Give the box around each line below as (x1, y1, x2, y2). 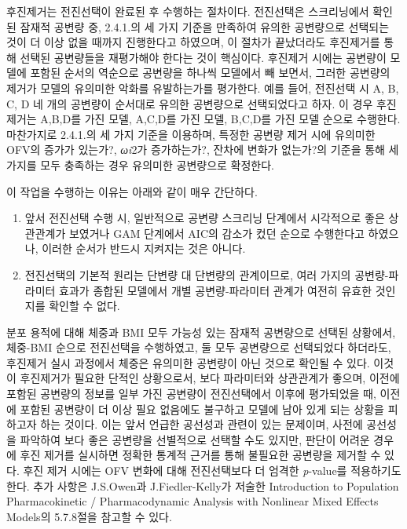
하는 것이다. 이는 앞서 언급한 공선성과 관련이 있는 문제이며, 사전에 (40, 416, 363, 432)
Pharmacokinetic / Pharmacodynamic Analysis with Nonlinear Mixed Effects (6, 493, 379, 509)
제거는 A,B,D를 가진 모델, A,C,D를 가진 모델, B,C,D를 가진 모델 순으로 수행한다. (6, 111, 401, 127)
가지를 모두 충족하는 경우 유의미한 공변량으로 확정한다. (6, 156, 274, 173)
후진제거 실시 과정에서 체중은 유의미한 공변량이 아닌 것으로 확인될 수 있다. (6, 354, 370, 370)
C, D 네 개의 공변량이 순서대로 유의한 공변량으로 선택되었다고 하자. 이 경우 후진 (6, 95, 397, 111)
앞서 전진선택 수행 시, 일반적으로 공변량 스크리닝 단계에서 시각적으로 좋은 (24, 210, 385, 226)
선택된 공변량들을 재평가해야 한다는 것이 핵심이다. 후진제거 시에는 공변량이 (20, 49, 387, 65)
